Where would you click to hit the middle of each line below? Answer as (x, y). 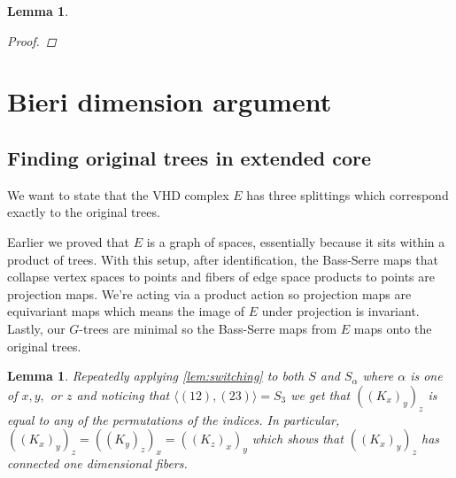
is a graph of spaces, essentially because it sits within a (296, 241)
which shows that (298, 439)
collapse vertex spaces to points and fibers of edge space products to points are (221, 277)
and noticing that (123, 394)
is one (426, 376)
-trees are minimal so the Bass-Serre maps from (208, 328)
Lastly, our (36, 328)
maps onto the (393, 328)
